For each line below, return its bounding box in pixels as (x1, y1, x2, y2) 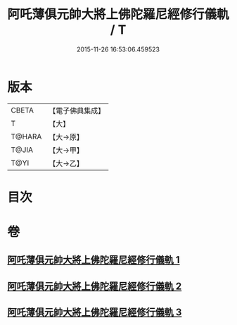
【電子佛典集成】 (49, 106, 105, 115)
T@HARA (11, 132, 42, 141)
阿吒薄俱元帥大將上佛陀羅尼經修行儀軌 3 (7, 307, 182, 319)
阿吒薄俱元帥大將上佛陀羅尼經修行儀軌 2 (7, 280, 182, 292)
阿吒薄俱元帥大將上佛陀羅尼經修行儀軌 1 (7, 254, 181, 266)
